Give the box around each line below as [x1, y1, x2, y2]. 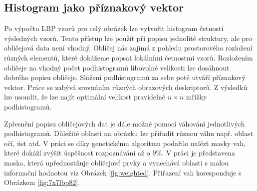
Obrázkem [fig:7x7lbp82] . [4, 177, 80, 187]
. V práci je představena [162, 147, 235, 158]
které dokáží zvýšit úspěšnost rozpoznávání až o [4, 147, 150, 158]
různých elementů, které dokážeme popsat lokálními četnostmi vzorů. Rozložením [4, 52, 253, 62]
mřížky [186, 91, 207, 102]
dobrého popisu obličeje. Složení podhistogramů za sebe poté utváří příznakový [4, 72, 246, 82]
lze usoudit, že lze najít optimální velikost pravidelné [4, 91, 165, 102]
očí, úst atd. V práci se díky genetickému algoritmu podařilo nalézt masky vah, [4, 137, 246, 148]
